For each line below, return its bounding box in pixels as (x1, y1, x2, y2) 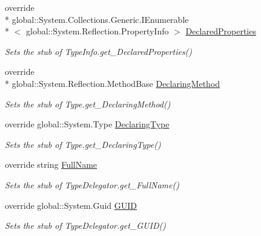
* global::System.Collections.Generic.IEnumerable (5, 13, 189, 25)
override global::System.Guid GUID (5, 199, 137, 211)
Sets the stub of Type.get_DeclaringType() (5, 138, 161, 150)
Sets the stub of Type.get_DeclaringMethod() (5, 97, 171, 110)
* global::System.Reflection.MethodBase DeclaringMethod (5, 77, 220, 89)
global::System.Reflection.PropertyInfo (25, 25, 169, 37)
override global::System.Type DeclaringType (5, 118, 170, 130)
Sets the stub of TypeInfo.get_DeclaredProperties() (5, 45, 193, 57)
